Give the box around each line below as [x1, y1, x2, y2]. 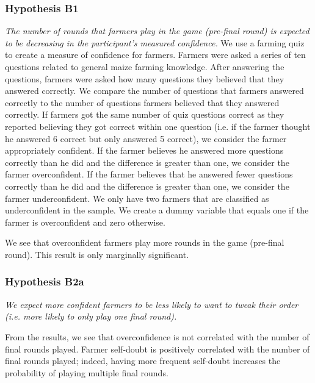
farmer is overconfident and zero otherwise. [5, 215, 165, 228]
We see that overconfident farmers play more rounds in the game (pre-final [5, 236, 284, 249]
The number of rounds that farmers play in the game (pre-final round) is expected [5, 24, 310, 37]
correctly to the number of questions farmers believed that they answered [5, 96, 280, 109]
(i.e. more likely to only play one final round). [5, 310, 177, 323]
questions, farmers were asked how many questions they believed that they [5, 72, 284, 85]
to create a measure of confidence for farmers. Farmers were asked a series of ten [5, 48, 306, 61]
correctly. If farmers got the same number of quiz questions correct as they [5, 108, 284, 121]
